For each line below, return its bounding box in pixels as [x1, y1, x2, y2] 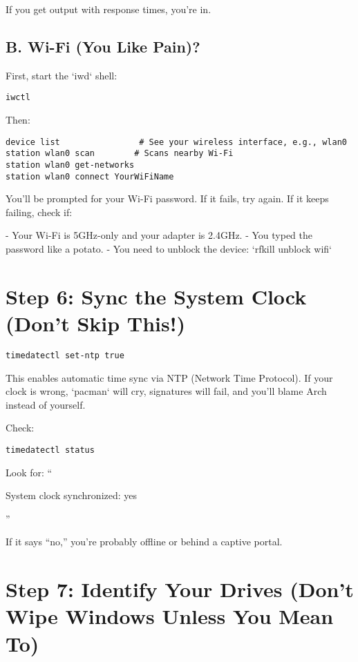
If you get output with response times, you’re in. [6, 2, 211, 16]
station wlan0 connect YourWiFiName [6, 171, 174, 182]
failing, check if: [6, 204, 73, 219]
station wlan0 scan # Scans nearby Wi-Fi [6, 148, 234, 159]
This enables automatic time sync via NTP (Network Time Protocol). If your [6, 370, 333, 384]
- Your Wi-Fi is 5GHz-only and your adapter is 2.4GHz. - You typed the [6, 228, 313, 242]
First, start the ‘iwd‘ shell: [6, 68, 117, 82]
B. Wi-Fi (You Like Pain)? [6, 35, 200, 57]
